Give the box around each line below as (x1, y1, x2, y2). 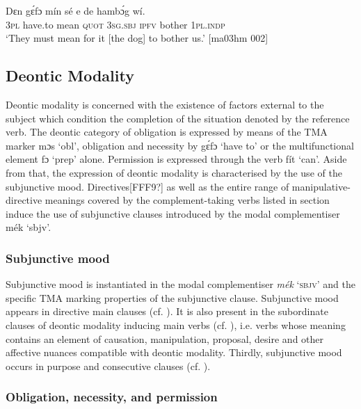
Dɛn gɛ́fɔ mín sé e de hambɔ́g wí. (6, 3, 145, 17)
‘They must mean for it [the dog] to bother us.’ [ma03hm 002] (6, 31, 268, 45)
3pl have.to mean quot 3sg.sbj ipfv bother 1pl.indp (6, 17, 225, 31)
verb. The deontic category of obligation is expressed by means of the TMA (6, 125, 328, 139)
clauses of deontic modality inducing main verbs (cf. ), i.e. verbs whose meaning (6, 317, 346, 332)
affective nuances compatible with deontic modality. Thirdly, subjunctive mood (6, 345, 342, 360)
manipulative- (291, 179, 351, 193)
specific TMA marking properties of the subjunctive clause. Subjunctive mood (6, 290, 339, 305)
